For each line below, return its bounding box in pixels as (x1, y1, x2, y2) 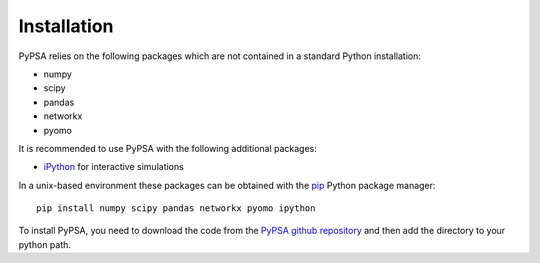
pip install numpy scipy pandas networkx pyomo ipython (36, 203, 316, 214)
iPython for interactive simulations (43, 161, 184, 173)
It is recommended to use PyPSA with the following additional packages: (18, 142, 317, 154)
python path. (18, 238, 72, 250)
